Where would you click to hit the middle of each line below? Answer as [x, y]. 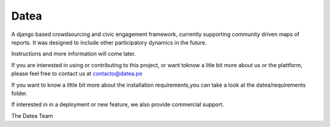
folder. [19, 93]
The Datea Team [32, 115]
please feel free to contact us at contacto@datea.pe [77, 74]
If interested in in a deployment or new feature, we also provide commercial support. [118, 104]
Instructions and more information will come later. [74, 54]
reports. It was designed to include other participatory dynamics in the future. [109, 42]
